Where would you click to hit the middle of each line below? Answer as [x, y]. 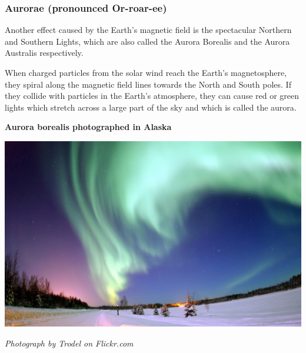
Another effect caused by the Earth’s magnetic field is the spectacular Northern [148, 30]
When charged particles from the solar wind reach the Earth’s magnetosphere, [146, 72]
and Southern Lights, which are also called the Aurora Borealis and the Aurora [147, 41]
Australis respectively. [44, 53]
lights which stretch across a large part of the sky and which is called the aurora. [151, 107]
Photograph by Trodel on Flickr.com [69, 343]
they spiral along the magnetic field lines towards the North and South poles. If [148, 84]
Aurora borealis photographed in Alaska [88, 127]
